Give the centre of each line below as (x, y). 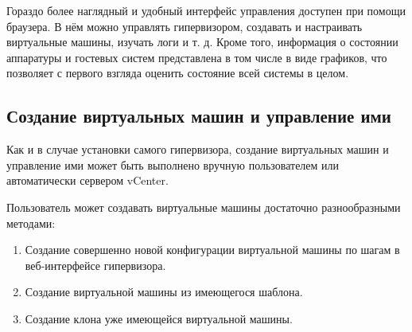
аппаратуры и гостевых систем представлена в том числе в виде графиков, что (197, 57)
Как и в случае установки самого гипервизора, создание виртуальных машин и (198, 149)
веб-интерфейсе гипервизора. (95, 265)
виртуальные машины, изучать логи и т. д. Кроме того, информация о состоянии (202, 42)
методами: (31, 223)
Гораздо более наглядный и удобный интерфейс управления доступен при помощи (206, 10)
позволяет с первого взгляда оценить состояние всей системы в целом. (178, 73)
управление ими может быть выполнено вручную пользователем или (173, 164)
